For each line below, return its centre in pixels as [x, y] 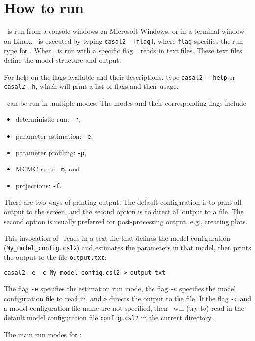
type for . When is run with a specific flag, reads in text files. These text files [123, 50]
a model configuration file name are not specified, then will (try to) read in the [124, 308]
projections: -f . [38, 185]
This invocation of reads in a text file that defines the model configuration [117, 238]
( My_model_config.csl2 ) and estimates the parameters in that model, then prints [127, 247]
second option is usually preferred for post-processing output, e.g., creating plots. [126, 221]
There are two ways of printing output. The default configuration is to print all [123, 202]
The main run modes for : [43, 334]
